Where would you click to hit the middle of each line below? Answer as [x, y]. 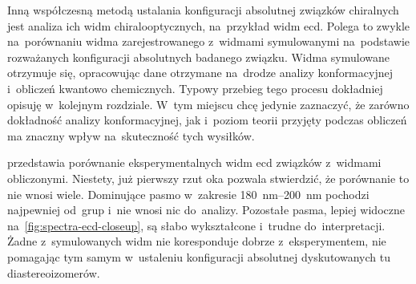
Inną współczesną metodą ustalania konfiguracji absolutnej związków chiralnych [203, 10]
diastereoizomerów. [54, 272]
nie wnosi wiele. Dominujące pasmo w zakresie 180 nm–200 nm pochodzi [188, 194]
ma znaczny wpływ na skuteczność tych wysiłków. [131, 135]
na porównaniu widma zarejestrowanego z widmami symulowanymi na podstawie [209, 41]
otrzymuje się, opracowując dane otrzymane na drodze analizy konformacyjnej [200, 73]
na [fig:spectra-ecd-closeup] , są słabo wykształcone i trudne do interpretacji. [196, 225]
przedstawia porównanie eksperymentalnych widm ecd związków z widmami [194, 162]
